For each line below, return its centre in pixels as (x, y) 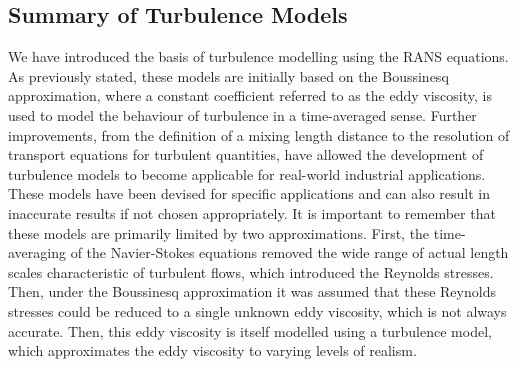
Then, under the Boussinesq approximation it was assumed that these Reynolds (252, 291)
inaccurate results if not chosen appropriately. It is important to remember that (252, 212)
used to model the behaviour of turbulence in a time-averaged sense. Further (242, 114)
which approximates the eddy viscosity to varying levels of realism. (212, 350)
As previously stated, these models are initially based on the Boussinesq (228, 75)
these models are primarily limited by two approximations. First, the (219, 232)
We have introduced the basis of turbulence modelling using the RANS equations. (258, 56)
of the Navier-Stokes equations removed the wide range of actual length (289, 252)
